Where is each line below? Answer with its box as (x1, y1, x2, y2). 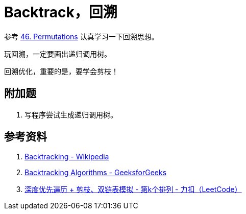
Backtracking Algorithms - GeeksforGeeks (24, 168, 167, 177)
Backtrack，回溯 (4, 4, 117, 21)
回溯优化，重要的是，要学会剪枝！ (4, 66, 118, 76)
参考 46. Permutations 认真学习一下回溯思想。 (4, 32, 159, 41)
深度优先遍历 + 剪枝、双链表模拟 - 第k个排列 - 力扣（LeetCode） (24, 185, 242, 194)
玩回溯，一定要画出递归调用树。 (4, 49, 111, 58)
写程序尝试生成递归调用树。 (24, 110, 117, 119)
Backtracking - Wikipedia (24, 152, 109, 161)
